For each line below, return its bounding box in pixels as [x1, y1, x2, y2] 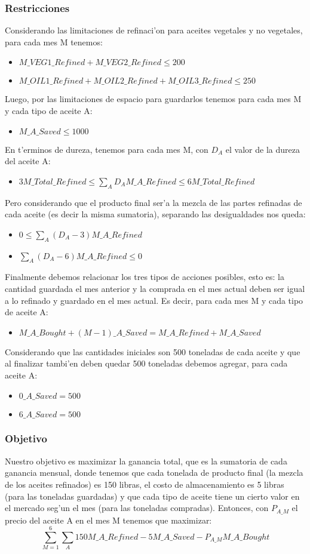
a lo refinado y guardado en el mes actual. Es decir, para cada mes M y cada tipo [5, 294, 303, 306]
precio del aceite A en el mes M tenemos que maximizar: [5, 513, 212, 526]
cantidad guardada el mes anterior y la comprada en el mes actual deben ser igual [5, 282, 305, 294]
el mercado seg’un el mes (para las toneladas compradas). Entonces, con [5, 501, 269, 514]
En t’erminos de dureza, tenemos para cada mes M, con [5, 143, 208, 155]
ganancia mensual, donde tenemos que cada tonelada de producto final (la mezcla [5, 466, 303, 479]
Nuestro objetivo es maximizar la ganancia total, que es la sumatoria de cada [5, 454, 287, 467]
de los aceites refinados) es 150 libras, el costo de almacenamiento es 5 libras [5, 478, 284, 490]
